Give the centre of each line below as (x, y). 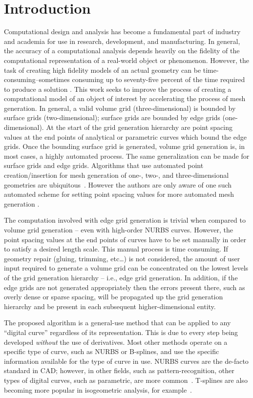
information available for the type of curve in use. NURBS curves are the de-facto (126, 361)
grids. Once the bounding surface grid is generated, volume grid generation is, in (124, 146)
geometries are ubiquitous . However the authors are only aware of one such (118, 184)
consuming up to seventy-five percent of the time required (158, 79)
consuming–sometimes (37, 79)
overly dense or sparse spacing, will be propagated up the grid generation (114, 297)
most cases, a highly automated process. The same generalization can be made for (127, 156)
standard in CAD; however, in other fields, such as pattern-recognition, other (119, 370)
